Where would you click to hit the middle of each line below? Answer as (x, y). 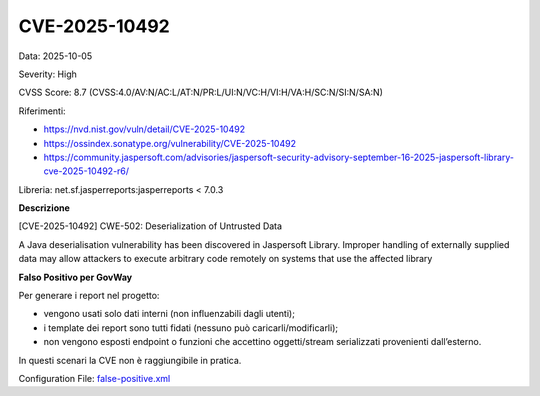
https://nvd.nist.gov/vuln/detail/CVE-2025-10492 (144, 129)
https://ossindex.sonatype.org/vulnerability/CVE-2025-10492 (170, 143)
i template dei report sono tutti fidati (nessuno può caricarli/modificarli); (191, 327)
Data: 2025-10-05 (55, 56)
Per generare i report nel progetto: (89, 296)
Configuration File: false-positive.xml (94, 378)
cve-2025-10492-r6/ (86, 171)
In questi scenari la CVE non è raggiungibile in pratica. (130, 360)
